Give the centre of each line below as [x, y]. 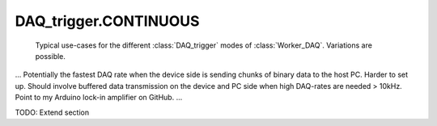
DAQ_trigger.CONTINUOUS [107, 21]
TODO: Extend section [52, 112]
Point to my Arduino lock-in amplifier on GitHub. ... [99, 98]
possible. [51, 56]
